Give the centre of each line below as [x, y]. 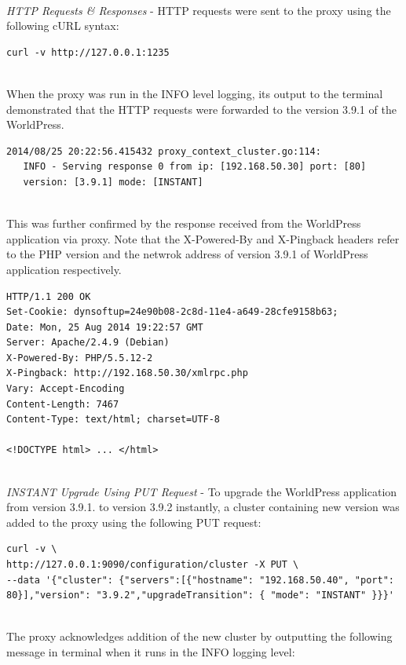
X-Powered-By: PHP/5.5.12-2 [80, 358]
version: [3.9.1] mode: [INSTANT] [113, 182]
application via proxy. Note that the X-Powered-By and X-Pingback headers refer [203, 238]
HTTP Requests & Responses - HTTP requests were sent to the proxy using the [199, 10]
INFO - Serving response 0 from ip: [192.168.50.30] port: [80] [195, 167]
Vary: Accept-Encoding [66, 389]
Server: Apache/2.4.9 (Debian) [88, 343]
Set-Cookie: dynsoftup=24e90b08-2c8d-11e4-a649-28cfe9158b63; [172, 312]
